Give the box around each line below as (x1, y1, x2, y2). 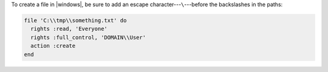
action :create (30, 42, 76, 50)
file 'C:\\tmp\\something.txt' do (24, 17, 127, 24)
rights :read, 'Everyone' (30, 25, 108, 33)
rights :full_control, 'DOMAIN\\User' (30, 34, 146, 41)
